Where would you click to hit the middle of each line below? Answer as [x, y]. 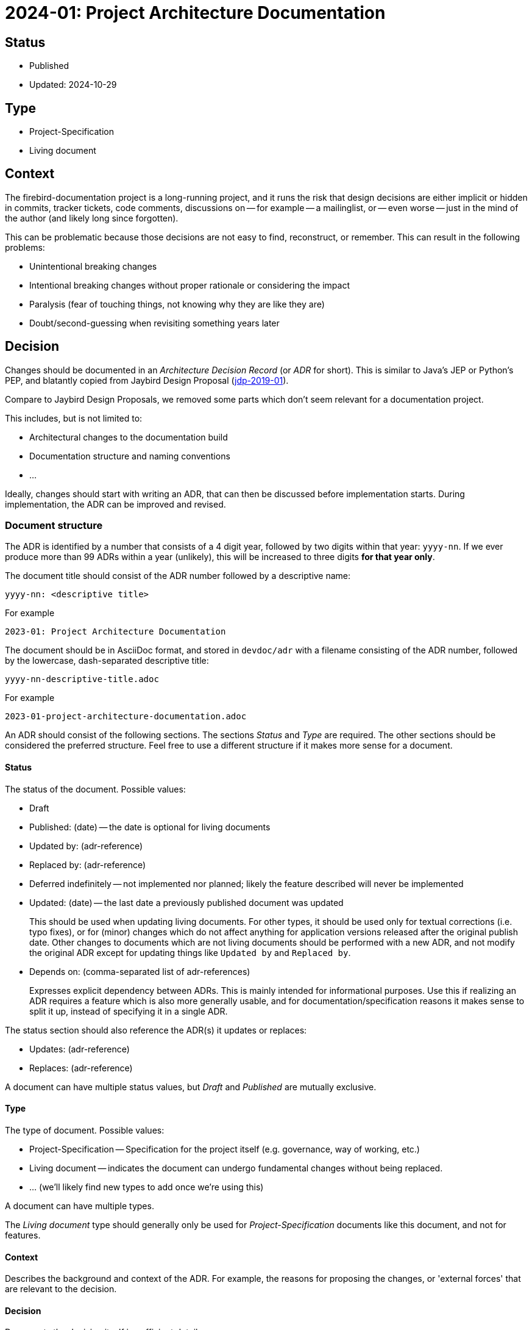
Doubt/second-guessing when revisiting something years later [154, 323]
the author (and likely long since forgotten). [92, 218]
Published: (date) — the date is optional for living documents [150, 827]
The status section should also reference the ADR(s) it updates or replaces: [156, 1030]
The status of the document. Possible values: [95, 789]
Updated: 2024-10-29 [73, 85]
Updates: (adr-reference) [80, 1049]
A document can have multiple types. [80, 1206]
